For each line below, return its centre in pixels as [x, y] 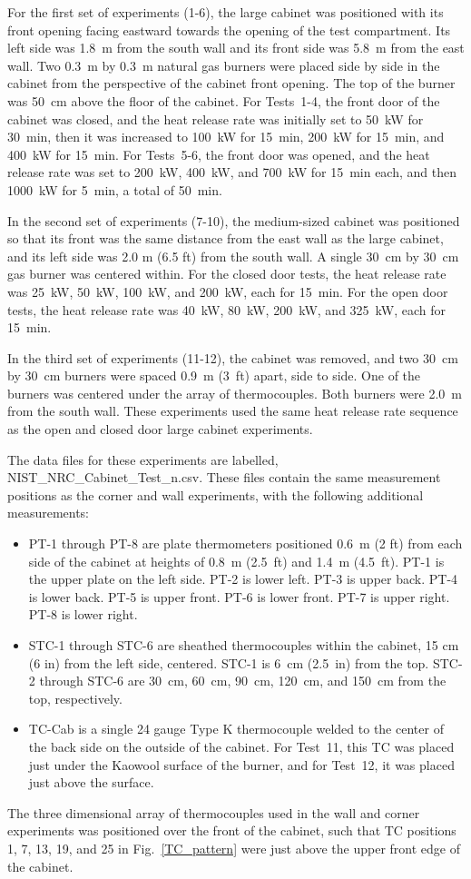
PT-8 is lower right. [83, 614]
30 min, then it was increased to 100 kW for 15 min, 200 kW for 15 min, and [226, 137]
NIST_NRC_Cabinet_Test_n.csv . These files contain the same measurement [224, 477]
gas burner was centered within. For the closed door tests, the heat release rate [227, 274]
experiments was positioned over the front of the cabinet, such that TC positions [232, 830]
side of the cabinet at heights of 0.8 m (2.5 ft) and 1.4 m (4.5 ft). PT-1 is [236, 561]
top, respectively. [75, 698]
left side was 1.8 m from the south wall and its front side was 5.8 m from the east [236, 48]
